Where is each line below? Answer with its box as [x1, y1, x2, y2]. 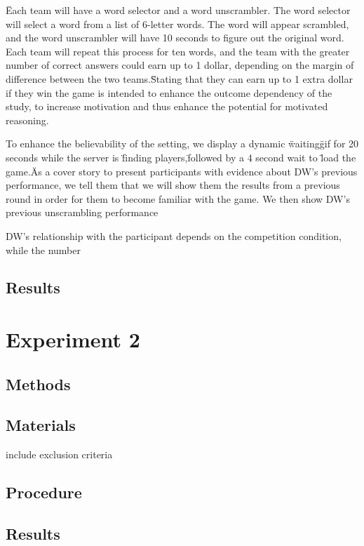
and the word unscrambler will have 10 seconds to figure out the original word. [6, 30, 344, 45]
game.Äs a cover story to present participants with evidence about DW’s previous [6, 164, 358, 178]
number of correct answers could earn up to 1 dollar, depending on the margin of [6, 58, 354, 72]
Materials [6, 414, 76, 436]
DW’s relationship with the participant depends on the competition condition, [6, 228, 342, 243]
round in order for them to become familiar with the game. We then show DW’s [6, 191, 350, 206]
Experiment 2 [6, 325, 140, 354]
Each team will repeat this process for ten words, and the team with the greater [6, 44, 350, 58]
